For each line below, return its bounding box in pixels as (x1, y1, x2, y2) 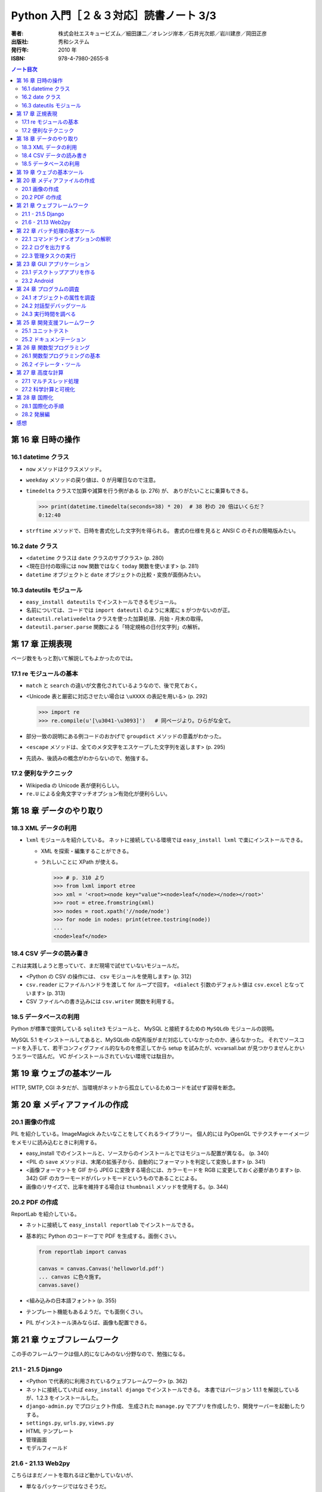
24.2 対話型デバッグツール (21, 302, 86, 310)
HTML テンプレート (26, 1428, 74, 1435)
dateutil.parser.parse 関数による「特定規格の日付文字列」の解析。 (26, 624, 203, 631)
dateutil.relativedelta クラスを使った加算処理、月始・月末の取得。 (26, 615, 207, 622)
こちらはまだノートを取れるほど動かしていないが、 (11, 1472, 137, 1479)
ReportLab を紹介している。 (11, 1210, 80, 1217)
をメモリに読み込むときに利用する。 (11, 1139, 100, 1146)
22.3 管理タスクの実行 (21, 252, 76, 259)
